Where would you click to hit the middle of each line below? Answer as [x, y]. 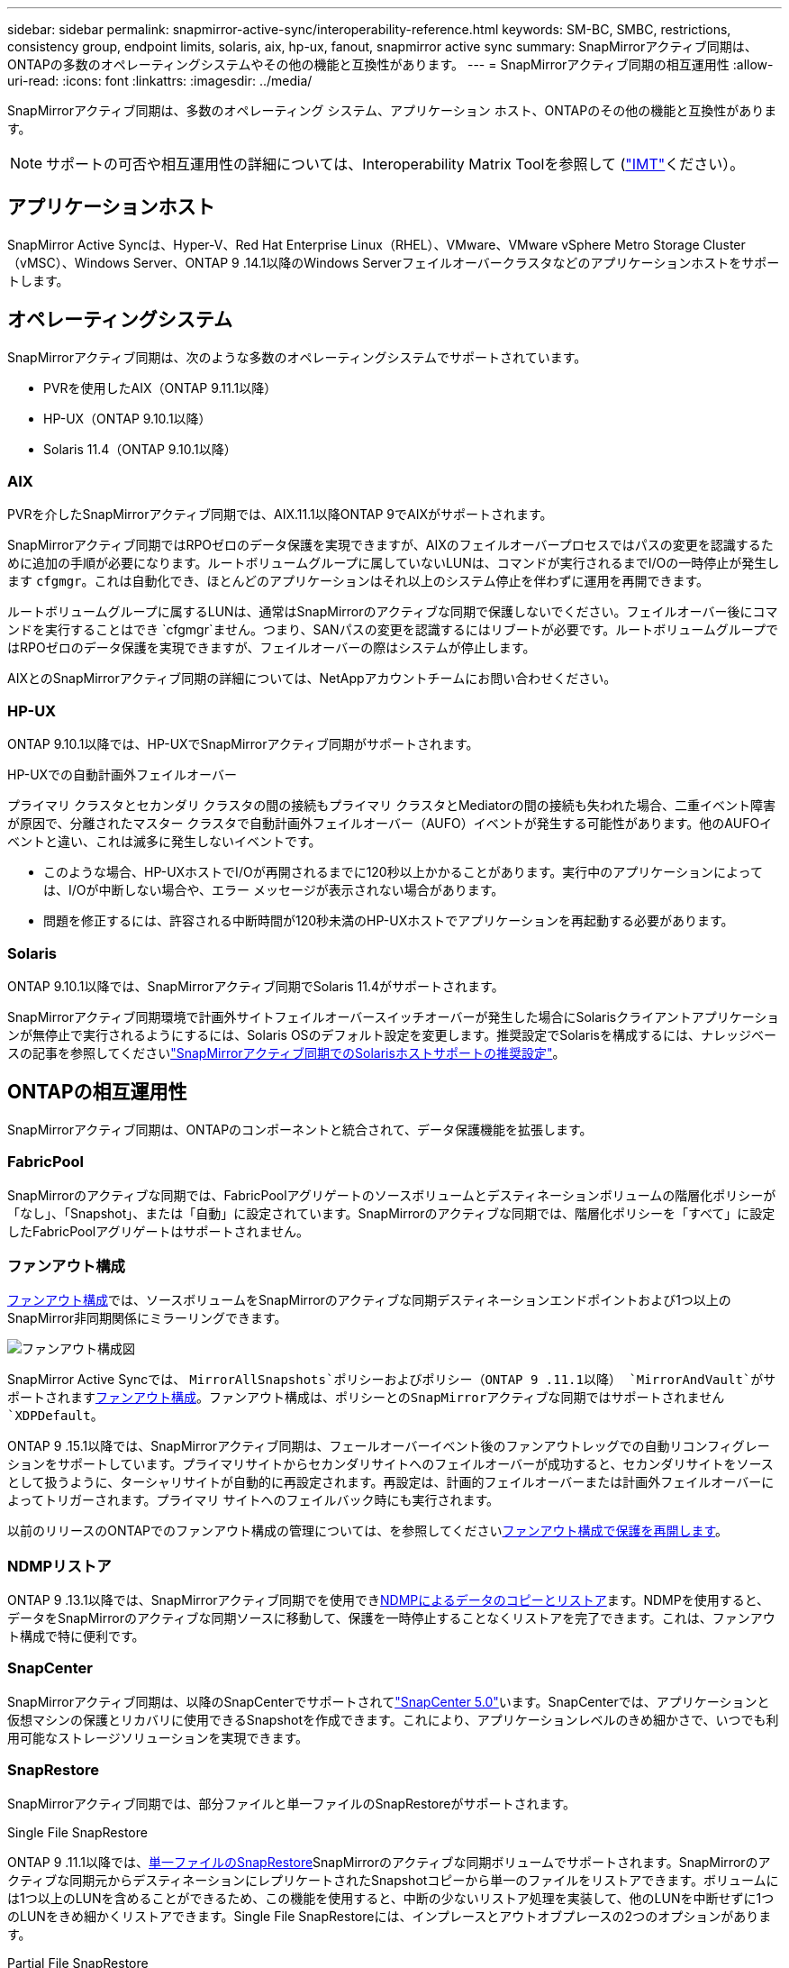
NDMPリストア [59, 1566]
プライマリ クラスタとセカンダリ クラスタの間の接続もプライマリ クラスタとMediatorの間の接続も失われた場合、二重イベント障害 [392, 806]
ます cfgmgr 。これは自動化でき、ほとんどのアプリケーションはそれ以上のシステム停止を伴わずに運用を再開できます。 [358, 581]
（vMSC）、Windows [68, 262]
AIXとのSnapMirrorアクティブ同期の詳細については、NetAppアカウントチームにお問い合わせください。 [312, 679]
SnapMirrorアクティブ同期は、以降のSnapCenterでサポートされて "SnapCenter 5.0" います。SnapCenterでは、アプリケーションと [389, 1701]
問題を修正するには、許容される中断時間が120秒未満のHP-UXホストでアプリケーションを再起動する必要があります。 [389, 921]
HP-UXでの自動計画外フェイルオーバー [122, 775]
